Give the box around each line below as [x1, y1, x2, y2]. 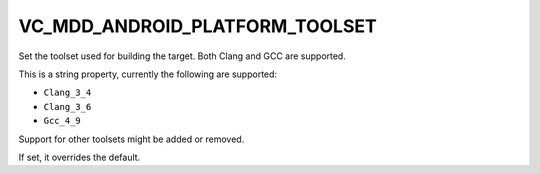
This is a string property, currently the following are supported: [18, 68, 278, 80]
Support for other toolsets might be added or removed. [18, 133, 245, 145]
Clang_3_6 [43, 101, 92, 112]
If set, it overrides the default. [18, 151, 141, 163]
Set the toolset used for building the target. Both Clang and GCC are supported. [18, 50, 347, 62]
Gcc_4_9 [43, 115, 82, 127]
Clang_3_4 [43, 87, 92, 99]
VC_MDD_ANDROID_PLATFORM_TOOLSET [18, 15, 377, 37]
